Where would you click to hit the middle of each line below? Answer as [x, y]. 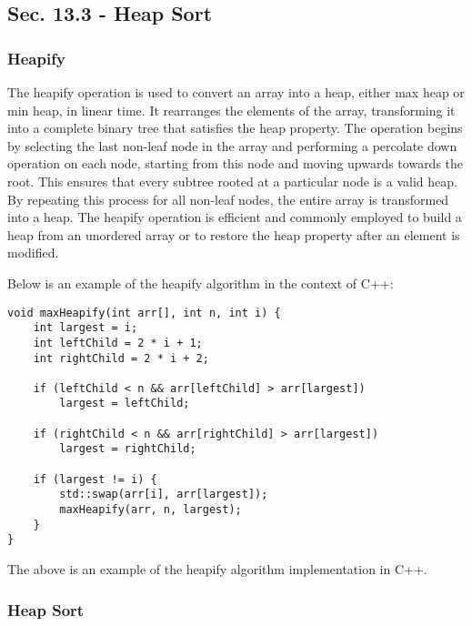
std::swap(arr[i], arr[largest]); [164, 495]
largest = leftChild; [125, 404]
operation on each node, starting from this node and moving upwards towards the [236, 163]
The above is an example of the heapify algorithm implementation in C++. [217, 569]
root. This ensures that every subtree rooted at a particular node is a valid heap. [232, 181]
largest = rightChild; [128, 449]
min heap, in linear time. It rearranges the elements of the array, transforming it [231, 110]
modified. [33, 252]
